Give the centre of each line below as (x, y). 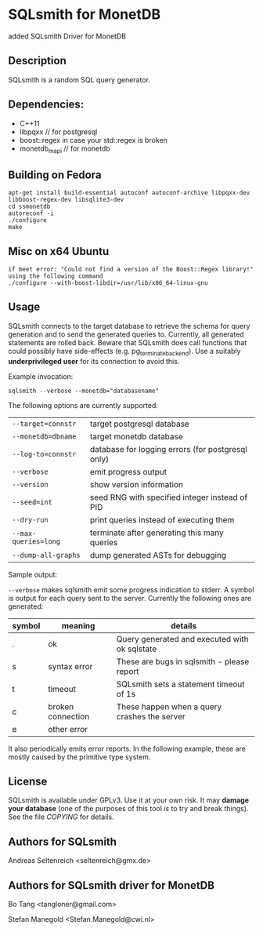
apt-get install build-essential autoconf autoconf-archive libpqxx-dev (129, 193)
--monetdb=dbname (44, 436)
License (28, 781)
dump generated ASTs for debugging (158, 555)
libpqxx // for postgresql (58, 132)
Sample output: (32, 574)
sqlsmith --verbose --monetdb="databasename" (83, 391)
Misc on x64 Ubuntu (59, 251)
